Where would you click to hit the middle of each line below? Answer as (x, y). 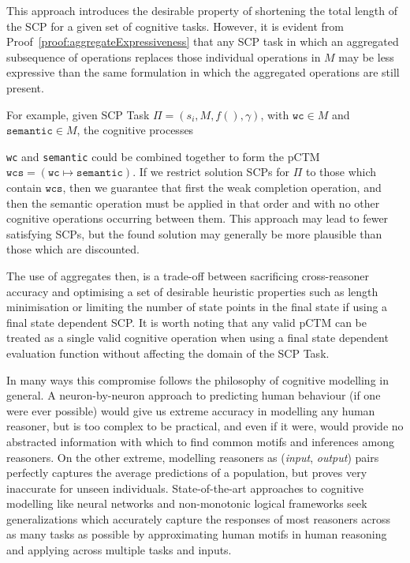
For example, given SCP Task (78, 114)
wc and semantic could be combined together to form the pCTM (163, 156)
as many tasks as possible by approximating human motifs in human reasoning (197, 534)
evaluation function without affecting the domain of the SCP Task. (168, 353)
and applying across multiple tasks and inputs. (119, 550)
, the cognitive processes (135, 130)
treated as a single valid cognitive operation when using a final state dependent (198, 338)
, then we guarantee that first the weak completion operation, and (222, 187)
